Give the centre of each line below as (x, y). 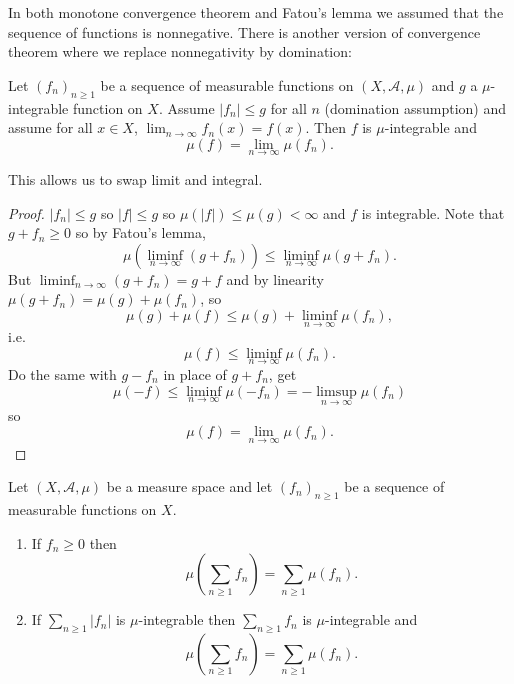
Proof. (26, 212)
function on (107, 107)
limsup (336, 391)
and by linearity (275, 278)
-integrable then (187, 619)
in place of (195, 373)
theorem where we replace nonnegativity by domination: (180, 51)
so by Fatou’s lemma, (140, 232)
